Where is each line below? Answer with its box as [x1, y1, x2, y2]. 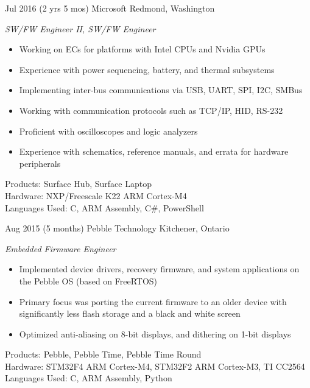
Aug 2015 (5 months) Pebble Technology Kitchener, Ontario [5, 222, 230, 235]
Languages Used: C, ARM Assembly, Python [5, 372, 172, 384]
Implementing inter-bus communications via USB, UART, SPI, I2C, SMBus [19, 83, 303, 96]
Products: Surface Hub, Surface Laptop [5, 177, 152, 190]
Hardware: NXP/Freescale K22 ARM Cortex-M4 [5, 189, 187, 202]
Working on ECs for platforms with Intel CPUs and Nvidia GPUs [19, 43, 266, 55]
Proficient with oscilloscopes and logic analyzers [19, 124, 198, 137]
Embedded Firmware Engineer [5, 242, 116, 255]
